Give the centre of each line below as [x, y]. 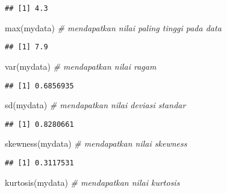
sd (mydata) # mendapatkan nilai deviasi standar [95, 105]
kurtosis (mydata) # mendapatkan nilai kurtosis [92, 182]
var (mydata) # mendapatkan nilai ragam [81, 66]
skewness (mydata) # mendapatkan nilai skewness [96, 143]
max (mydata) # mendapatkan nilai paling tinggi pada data [113, 27]
